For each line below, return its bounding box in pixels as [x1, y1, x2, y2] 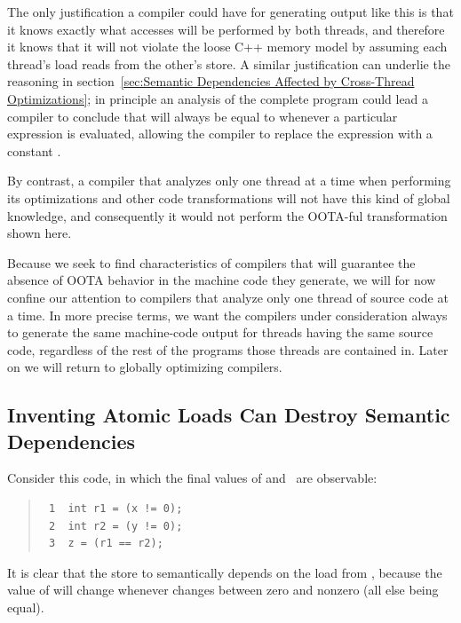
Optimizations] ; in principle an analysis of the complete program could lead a [7, 89, 429, 107]
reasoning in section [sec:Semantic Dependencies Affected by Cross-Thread [7, 72, 415, 91]
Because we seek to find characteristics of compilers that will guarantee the [7, 253, 416, 272]
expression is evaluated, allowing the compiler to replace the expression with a [7, 124, 433, 143]
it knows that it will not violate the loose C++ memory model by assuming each [7, 37, 448, 56]
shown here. [7, 224, 72, 242]
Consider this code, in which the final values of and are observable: [7, 469, 378, 487]
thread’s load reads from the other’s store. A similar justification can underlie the [7, 54, 450, 73]
